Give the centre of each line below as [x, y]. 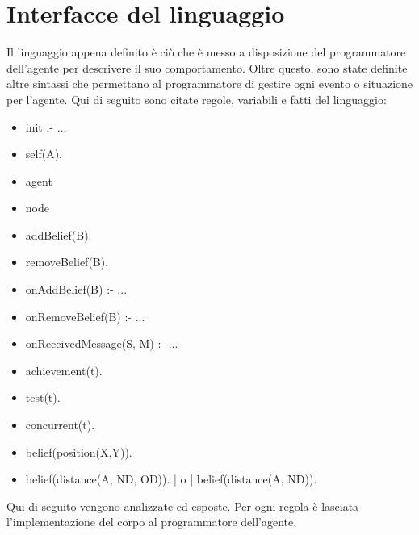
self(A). [44, 154]
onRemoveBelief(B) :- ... [85, 316]
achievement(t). [64, 370]
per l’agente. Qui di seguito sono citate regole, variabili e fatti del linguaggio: [197, 99]
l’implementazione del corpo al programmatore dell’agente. [152, 522]
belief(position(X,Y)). [79, 451]
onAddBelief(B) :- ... [76, 289]
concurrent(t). [60, 425]
